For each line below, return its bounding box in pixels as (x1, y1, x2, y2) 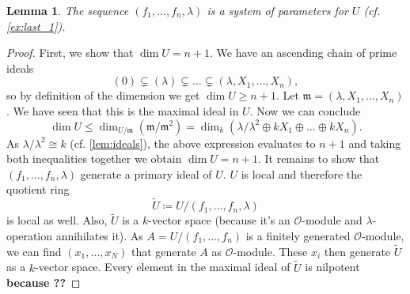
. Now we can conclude (249, 102, 361, 119)
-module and (302, 212, 363, 228)
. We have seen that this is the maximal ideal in (6, 102, 239, 119)
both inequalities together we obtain (6, 150, 182, 167)
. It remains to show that (257, 150, 380, 167)
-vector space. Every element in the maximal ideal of (35, 258, 290, 275)
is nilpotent (305, 258, 360, 275)
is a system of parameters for (207, 2, 348, 18)
